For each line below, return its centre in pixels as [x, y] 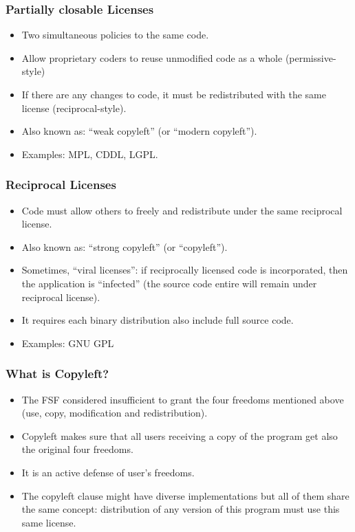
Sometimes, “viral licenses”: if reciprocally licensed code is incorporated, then [185, 270]
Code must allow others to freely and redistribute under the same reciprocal [182, 210]
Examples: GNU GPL [68, 343]
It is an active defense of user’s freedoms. [108, 472]
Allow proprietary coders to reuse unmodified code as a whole [152, 57]
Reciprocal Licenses [61, 185]
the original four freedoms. [77, 449]
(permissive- [311, 57]
